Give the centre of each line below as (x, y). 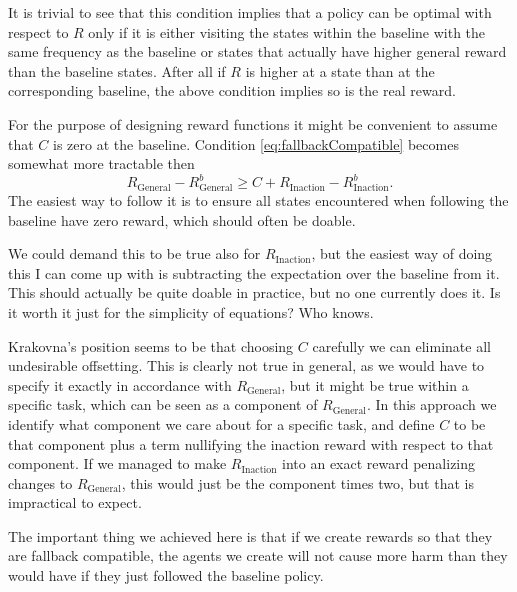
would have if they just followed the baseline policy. (166, 575)
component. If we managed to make (117, 463)
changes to (40, 482)
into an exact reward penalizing (379, 463)
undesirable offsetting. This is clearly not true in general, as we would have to (246, 365)
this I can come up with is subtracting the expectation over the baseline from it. (254, 272)
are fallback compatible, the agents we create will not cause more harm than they (258, 555)
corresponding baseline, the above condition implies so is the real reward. (232, 90)
